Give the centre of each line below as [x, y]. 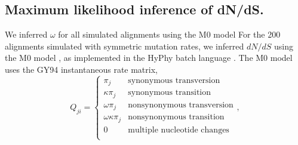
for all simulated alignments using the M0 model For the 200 [169, 34]
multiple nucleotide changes [179, 130]
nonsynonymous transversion [181, 105]
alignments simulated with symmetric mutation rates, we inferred [125, 46]
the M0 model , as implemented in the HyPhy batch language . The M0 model [149, 58]
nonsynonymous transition [176, 117]
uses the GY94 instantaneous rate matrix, [81, 69]
